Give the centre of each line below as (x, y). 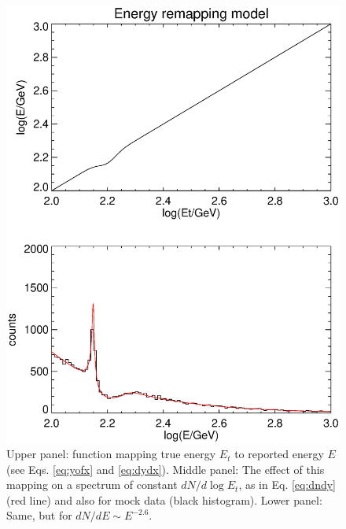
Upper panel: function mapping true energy (111, 454)
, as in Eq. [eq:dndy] (287, 485)
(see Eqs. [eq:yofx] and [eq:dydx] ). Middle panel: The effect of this (166, 469)
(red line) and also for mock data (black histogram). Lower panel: (164, 499)
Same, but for (39, 515)
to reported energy (279, 454)
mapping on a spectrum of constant (92, 485)
